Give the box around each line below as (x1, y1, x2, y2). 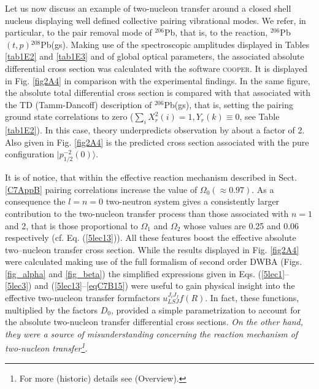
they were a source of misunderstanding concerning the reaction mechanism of (5, 327, 298, 340)
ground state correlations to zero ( (5, 110, 134, 123)
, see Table (239, 110, 280, 123)
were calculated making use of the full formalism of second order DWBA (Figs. (5, 255, 302, 268)
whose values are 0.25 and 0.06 (183, 219, 299, 232)
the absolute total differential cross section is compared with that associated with (5, 86, 311, 99)
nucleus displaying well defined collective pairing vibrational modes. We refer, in (5, 14, 306, 26)
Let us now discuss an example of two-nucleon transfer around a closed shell (5, 2, 291, 14)
